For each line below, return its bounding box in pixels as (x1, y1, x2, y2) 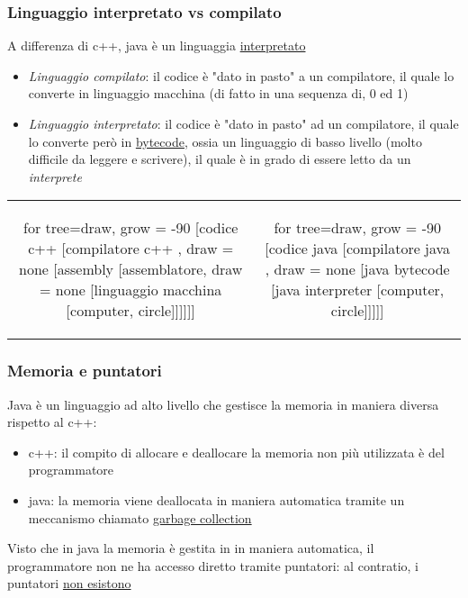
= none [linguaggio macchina (40, 279, 222, 301)
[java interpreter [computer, (271, 279, 445, 301)
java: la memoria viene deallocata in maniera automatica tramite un (28, 490, 405, 509)
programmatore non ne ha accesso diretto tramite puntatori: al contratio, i (7, 556, 418, 575)
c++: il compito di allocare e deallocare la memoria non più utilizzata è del (28, 442, 445, 461)
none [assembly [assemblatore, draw (19, 258, 243, 280)
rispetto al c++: (7, 412, 97, 431)
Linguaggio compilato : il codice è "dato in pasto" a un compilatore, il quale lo (28, 66, 454, 85)
